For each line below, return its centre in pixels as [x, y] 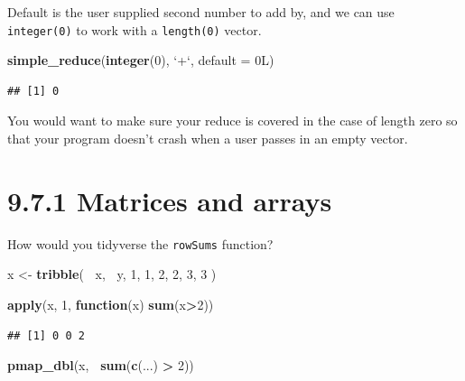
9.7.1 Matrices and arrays [170, 200]
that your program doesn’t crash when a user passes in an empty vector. [208, 139]
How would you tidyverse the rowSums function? [140, 243]
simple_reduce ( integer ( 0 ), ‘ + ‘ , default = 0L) [141, 60]
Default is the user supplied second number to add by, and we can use [201, 12]
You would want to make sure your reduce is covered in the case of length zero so [232, 121]
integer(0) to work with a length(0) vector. [135, 29]
